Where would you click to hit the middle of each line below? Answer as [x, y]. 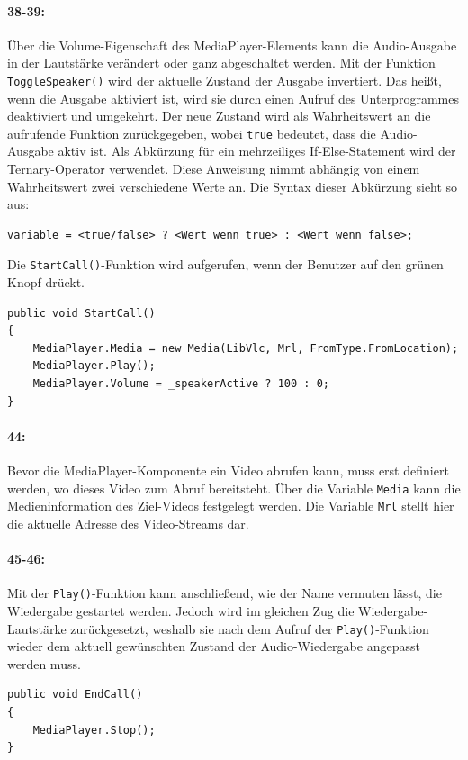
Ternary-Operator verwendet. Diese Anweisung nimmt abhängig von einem [214, 169]
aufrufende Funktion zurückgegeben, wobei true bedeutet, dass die [192, 133]
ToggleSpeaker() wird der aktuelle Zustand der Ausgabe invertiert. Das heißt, [225, 80]
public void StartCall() [81, 313]
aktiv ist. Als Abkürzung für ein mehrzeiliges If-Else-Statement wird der [257, 151]
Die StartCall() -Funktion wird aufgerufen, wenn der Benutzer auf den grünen [225, 264]
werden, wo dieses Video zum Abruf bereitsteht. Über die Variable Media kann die [234, 488]
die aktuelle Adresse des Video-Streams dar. [128, 523]
